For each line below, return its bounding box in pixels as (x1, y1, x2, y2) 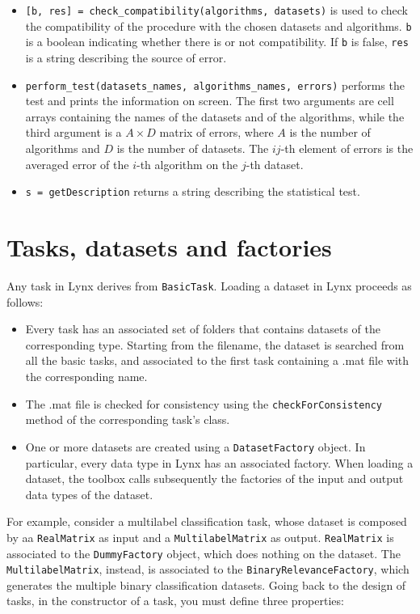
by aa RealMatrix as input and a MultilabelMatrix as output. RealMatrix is (6, 528, 394, 545)
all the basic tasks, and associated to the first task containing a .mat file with (25, 352, 409, 369)
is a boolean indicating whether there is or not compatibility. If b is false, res (25, 33, 409, 50)
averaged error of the (25, 155, 129, 172)
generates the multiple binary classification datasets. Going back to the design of (6, 576, 406, 593)
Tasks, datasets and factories (6, 231, 332, 264)
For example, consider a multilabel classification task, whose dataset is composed (6, 513, 407, 530)
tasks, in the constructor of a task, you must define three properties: (6, 592, 344, 609)
